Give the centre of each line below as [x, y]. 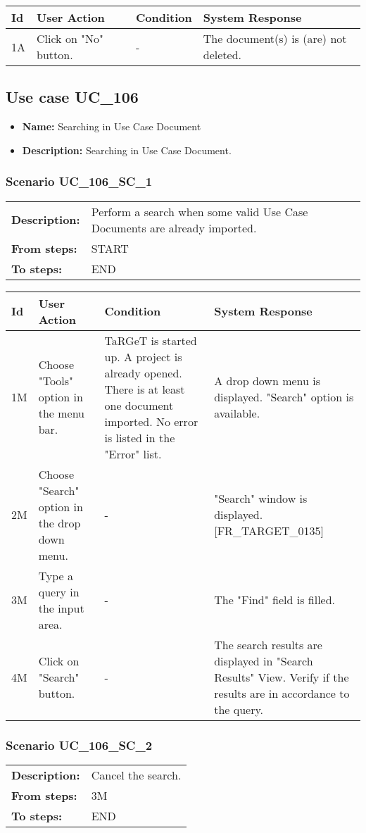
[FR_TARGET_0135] [269, 531]
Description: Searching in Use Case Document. [127, 150]
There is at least [145, 389]
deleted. [222, 55]
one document [139, 405]
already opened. [143, 372]
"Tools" [56, 381]
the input [61, 608]
